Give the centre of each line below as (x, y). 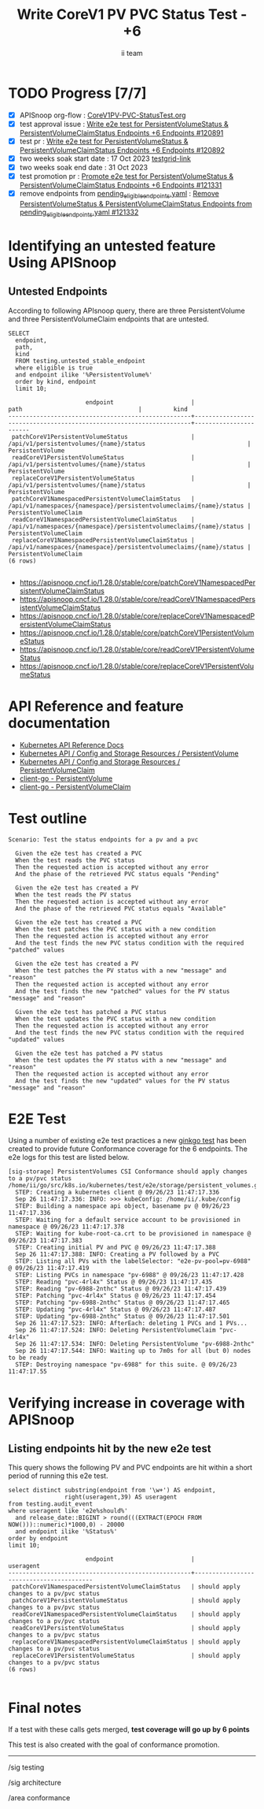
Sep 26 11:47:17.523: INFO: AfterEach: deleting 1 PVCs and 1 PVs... (131, 1324)
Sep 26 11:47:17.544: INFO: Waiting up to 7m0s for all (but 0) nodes (133, 1351)
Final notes (45, 1708)
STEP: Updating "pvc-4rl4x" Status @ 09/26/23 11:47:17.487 (115, 1309)
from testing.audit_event (50, 1504)
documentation (59, 723)
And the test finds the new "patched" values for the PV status (123, 991)
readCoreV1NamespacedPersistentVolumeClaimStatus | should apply (126, 1614)
